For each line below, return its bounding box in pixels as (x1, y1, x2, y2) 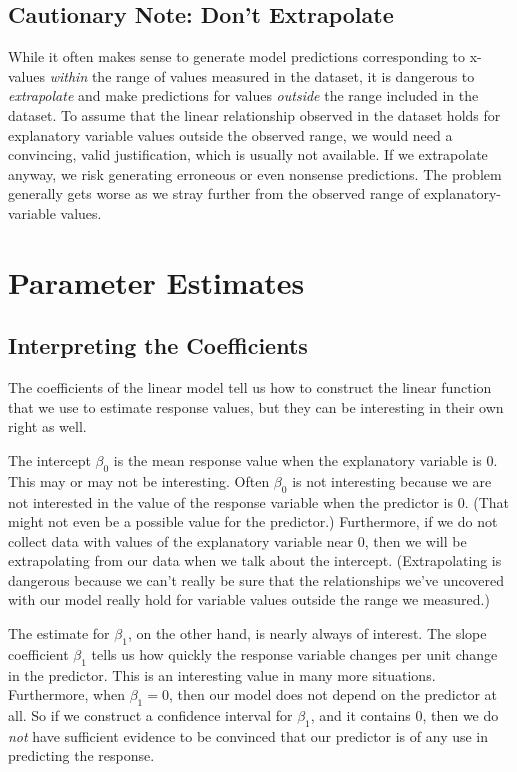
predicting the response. (8, 745, 155, 766)
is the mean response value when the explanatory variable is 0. (113, 449, 498, 470)
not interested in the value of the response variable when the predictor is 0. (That (8, 491, 509, 512)
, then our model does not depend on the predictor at (168, 684, 497, 705)
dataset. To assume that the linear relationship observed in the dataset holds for (8, 104, 501, 125)
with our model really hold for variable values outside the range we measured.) (8, 589, 490, 610)
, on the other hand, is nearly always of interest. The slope (127, 623, 487, 644)
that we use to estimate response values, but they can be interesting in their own (8, 396, 504, 417)
